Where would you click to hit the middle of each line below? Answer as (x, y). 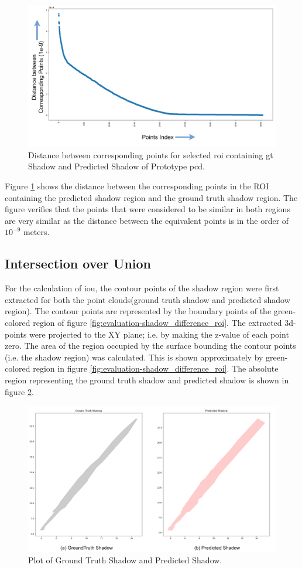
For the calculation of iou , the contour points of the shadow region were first (142, 288)
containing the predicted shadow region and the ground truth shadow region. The (151, 197)
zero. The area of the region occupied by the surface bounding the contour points (150, 346)
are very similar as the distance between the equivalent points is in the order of (147, 220)
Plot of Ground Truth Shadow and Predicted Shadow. (125, 560)
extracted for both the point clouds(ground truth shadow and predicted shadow (147, 299)
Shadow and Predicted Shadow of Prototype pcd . (116, 166)
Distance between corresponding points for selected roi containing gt (151, 154)
